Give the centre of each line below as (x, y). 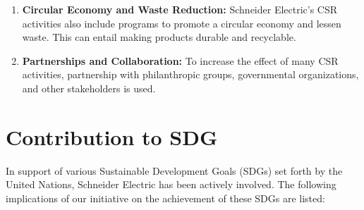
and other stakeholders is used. (89, 88)
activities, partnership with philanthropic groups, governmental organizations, (190, 74)
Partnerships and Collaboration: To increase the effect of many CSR (180, 60)
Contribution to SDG (112, 136)
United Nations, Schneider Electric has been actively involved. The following (171, 184)
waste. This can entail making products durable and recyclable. (159, 37)
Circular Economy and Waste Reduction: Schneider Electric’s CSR (180, 9)
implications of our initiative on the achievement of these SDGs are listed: (165, 198)
